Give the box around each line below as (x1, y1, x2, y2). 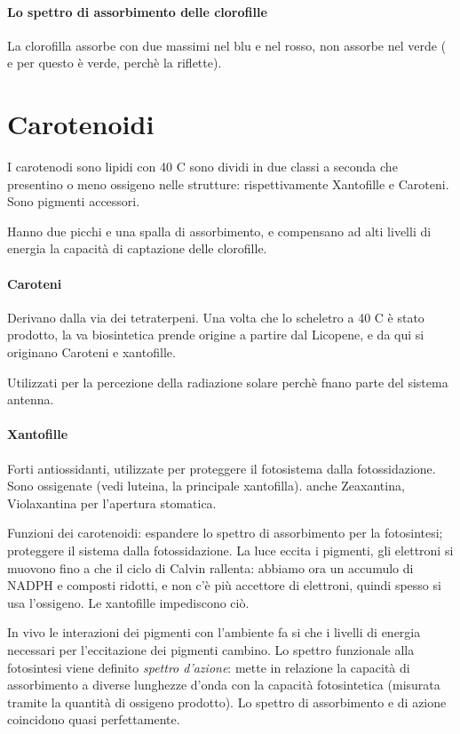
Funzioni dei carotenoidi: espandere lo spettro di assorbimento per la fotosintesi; (7, 523, 443, 542)
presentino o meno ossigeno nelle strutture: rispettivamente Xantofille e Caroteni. (7, 174, 449, 193)
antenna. (7, 390, 54, 409)
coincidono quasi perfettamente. (7, 710, 180, 729)
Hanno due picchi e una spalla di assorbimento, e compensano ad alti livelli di (7, 221, 432, 240)
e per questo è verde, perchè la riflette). (7, 53, 222, 72)
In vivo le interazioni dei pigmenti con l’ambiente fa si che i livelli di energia (7, 623, 421, 642)
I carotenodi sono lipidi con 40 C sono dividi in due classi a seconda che (7, 157, 398, 176)
